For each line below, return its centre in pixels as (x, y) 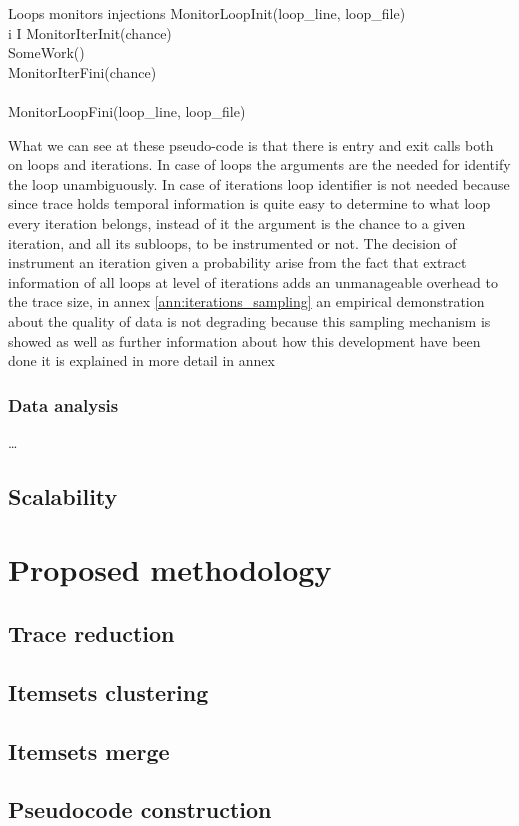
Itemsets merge (89, 750)
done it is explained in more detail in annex (141, 360)
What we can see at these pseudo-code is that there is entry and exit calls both (251, 144)
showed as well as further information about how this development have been (244, 340)
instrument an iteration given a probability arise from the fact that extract (237, 262)
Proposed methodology (170, 569)
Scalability (63, 495)
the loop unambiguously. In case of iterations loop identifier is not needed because (259, 183)
